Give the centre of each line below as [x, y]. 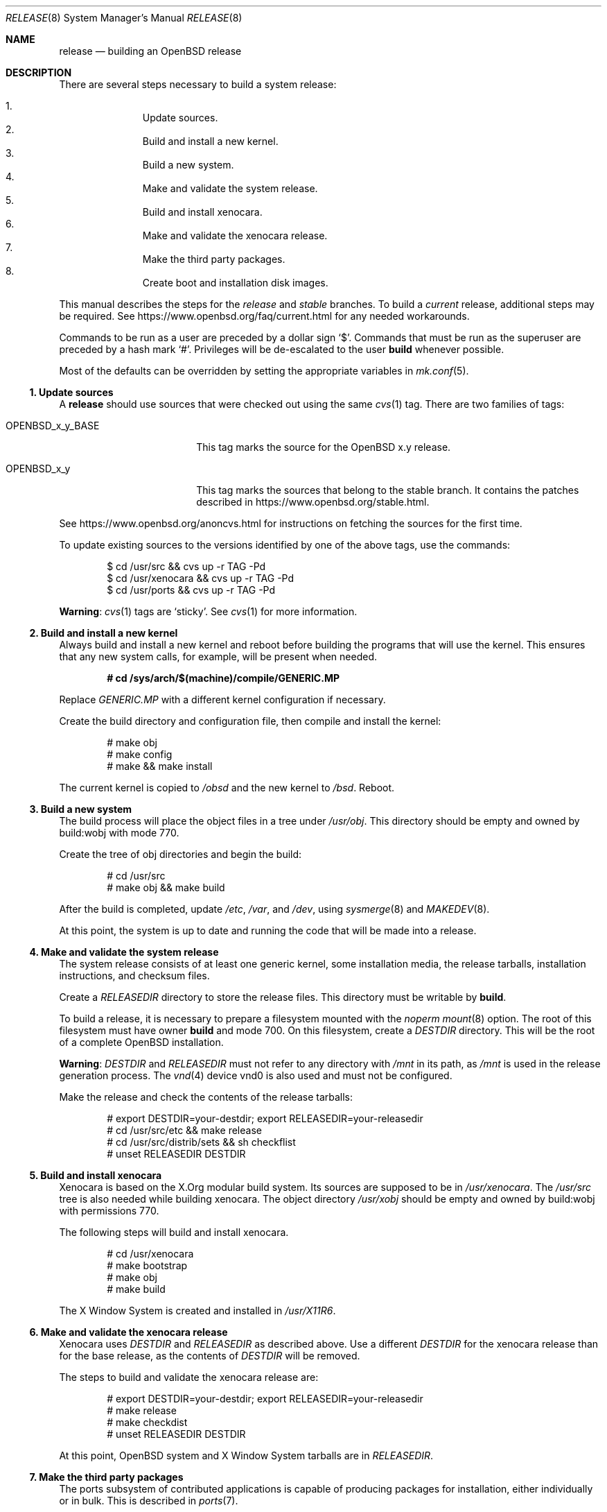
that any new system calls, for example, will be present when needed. [218, 656]
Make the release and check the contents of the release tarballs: [206, 1097]
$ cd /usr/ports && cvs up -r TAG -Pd [191, 590]
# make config [140, 754]
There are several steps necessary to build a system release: [198, 84]
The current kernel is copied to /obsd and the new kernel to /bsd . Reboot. [227, 788]
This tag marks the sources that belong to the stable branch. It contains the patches [388, 490]
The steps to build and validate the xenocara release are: [189, 1377]
